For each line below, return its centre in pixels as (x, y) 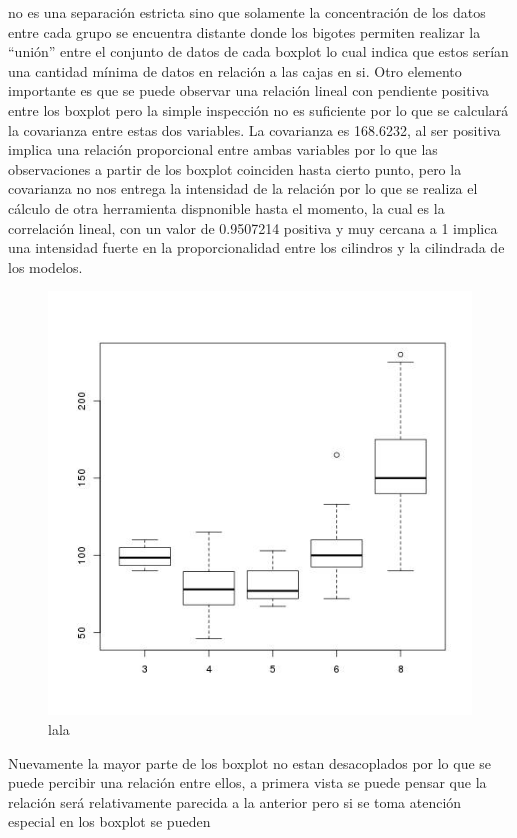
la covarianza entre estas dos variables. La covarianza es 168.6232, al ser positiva (254, 129)
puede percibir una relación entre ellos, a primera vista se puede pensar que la (247, 782)
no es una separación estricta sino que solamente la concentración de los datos (247, 12)
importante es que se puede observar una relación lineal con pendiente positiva (249, 90)
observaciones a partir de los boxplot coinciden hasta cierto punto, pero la (235, 168)
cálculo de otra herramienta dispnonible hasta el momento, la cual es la (226, 207)
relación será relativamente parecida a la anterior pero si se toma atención (235, 801)
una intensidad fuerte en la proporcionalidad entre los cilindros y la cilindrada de (256, 247)
